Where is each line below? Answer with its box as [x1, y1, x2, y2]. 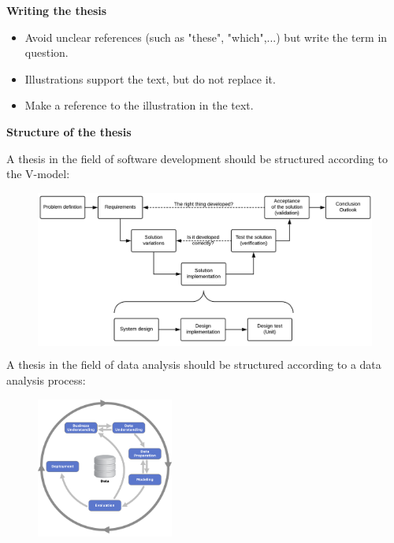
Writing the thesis [6, 2, 107, 18]
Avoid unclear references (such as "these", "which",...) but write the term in [24, 28, 388, 45]
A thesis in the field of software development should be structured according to [6, 150, 388, 166]
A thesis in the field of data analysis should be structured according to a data [6, 356, 381, 373]
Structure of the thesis [6, 123, 132, 139]
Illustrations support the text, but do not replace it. [24, 70, 276, 87]
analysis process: [6, 371, 86, 388]
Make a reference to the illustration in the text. [24, 97, 254, 113]
